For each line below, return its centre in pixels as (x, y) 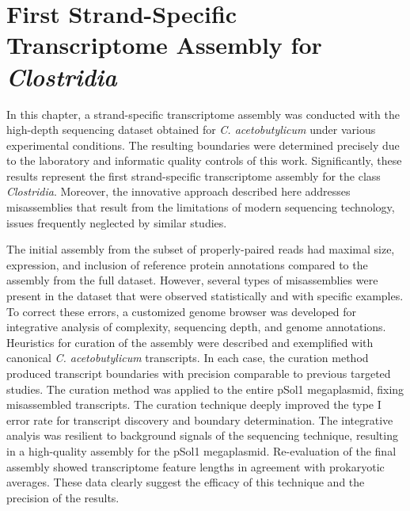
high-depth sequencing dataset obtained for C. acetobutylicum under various (191, 130)
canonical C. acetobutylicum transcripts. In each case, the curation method (188, 358)
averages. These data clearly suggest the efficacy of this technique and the (186, 482)
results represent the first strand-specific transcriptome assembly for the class (194, 175)
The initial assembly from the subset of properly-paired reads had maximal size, (201, 249)
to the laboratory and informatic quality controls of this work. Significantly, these (204, 160)
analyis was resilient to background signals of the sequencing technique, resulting (202, 435)
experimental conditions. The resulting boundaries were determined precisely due (203, 145)
